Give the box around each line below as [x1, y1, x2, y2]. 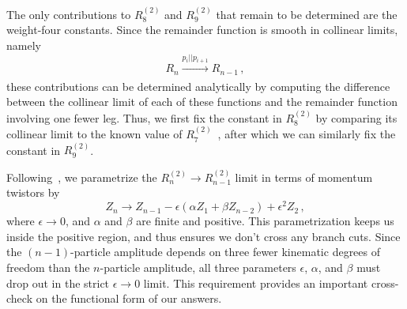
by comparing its [315, 109, 398, 126]
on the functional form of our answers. [36, 290, 222, 307]
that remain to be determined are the [216, 6, 398, 22]
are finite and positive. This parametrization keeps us [136, 213, 394, 229]
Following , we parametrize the [6, 168, 157, 185]
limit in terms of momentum [235, 168, 373, 185]
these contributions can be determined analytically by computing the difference [6, 77, 390, 94]
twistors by [6, 184, 60, 201]
